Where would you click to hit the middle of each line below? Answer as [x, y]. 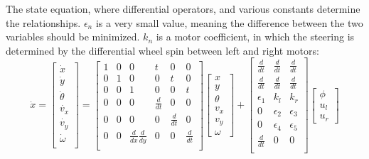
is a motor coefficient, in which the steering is [255, 37]
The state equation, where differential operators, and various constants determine [183, 9]
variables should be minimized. [73, 37]
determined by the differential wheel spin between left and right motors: [162, 50]
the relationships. [43, 22]
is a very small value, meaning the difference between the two [229, 22]
